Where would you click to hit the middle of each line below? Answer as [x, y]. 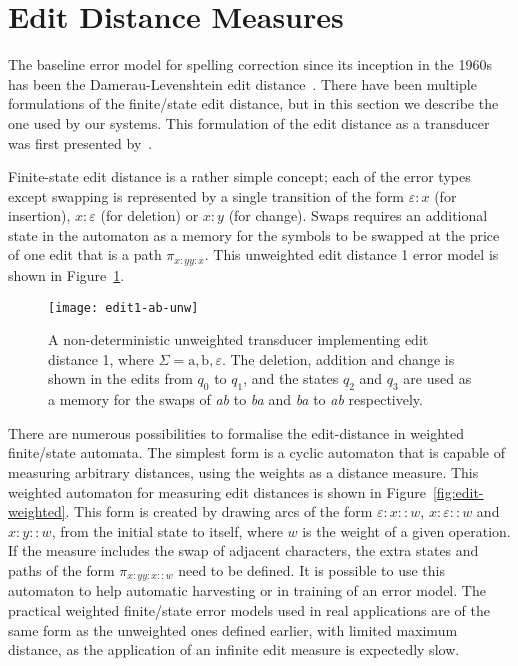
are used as [437, 378]
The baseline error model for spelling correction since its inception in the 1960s [250, 64]
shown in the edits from [120, 378]
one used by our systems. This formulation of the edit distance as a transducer [249, 122]
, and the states [291, 378]
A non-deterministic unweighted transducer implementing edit [238, 339]
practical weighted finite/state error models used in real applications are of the [249, 609]
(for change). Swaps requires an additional [358, 215]
